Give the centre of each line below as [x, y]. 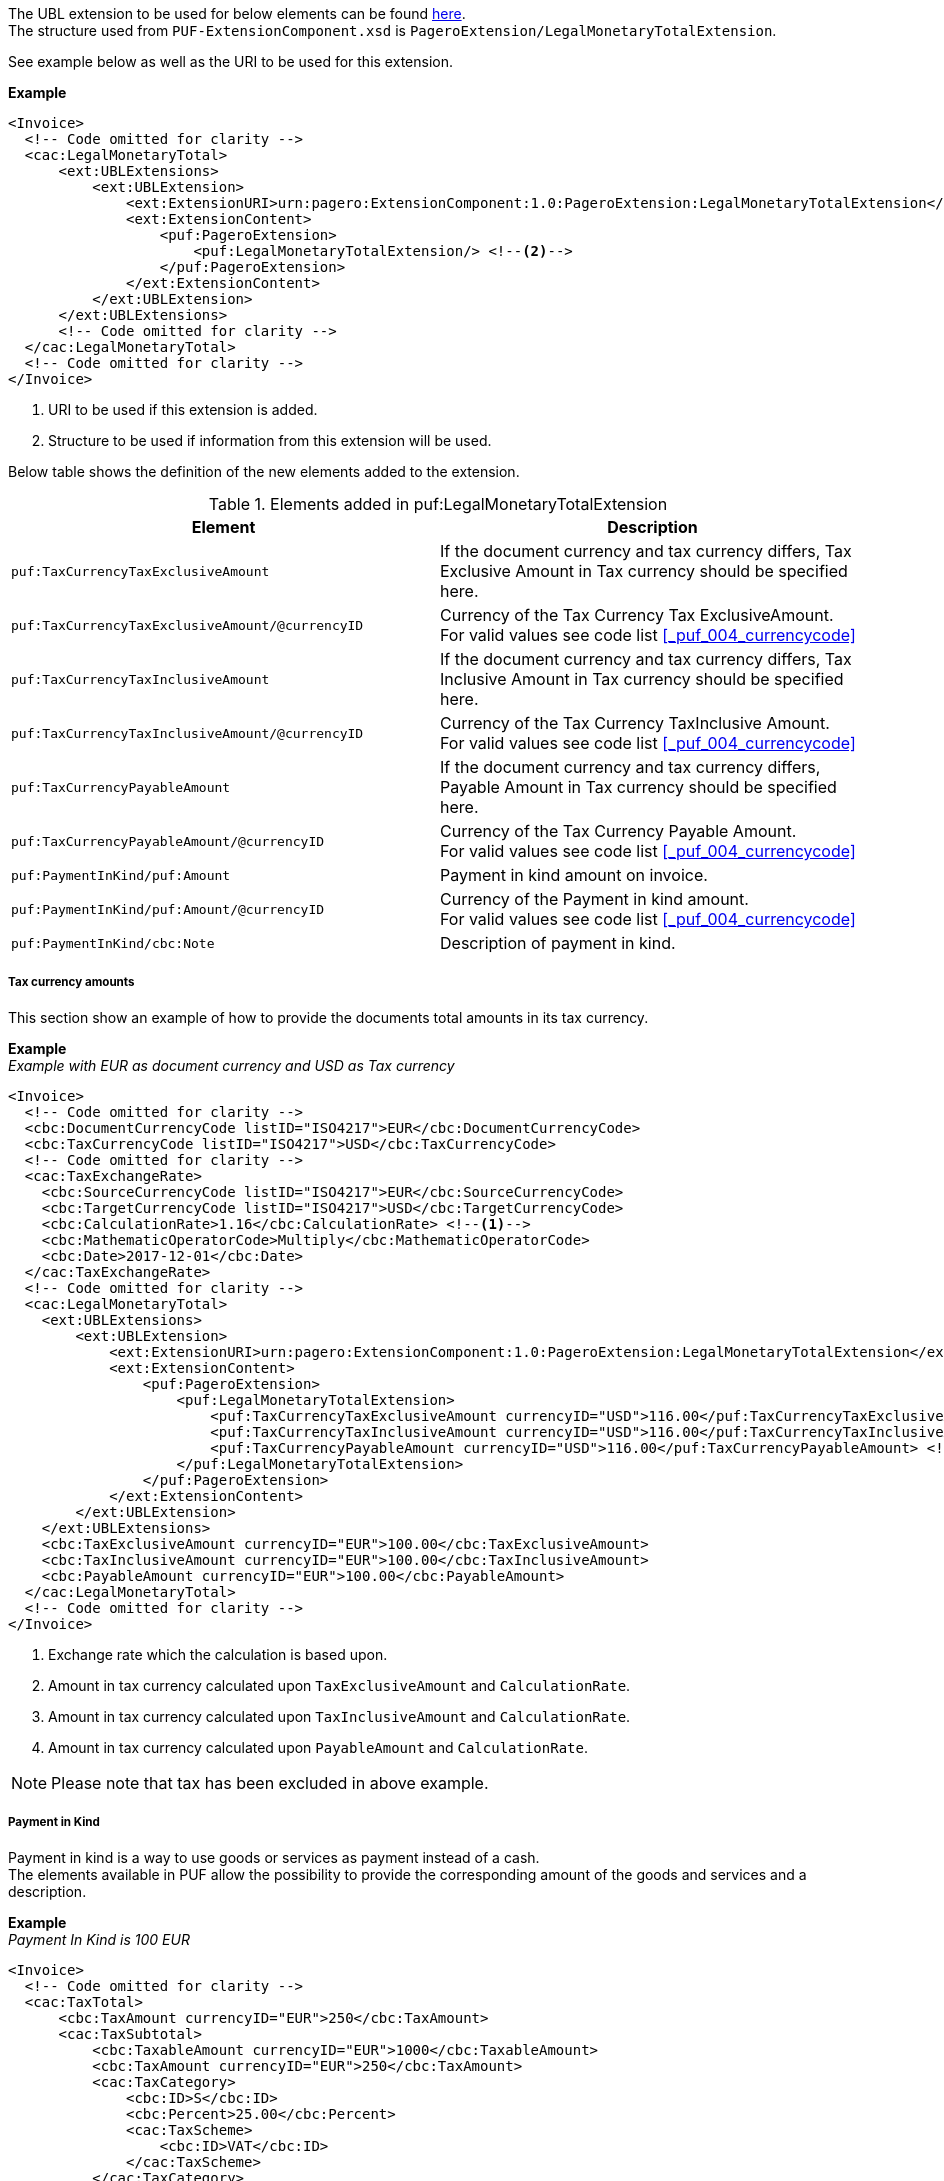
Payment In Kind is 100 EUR [99, 1939]
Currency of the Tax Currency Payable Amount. [618, 831]
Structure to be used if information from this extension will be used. [270, 440]
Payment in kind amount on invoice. [574, 875]
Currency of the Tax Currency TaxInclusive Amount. [635, 723]
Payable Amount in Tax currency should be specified [638, 787]
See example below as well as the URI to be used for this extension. [230, 61]
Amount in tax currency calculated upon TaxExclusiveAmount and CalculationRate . [339, 1685]
